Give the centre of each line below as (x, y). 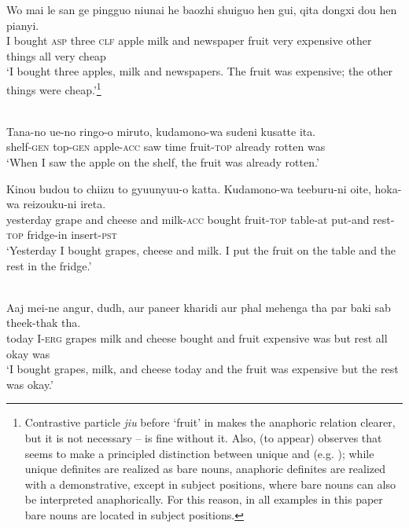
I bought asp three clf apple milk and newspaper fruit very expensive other (189, 40)
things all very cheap (56, 55)
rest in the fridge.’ (49, 265)
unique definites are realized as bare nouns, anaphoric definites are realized (205, 469)
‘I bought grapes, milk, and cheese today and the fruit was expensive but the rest (203, 369)
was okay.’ (30, 384)
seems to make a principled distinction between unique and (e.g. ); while (199, 453)
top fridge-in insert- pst (62, 235)
